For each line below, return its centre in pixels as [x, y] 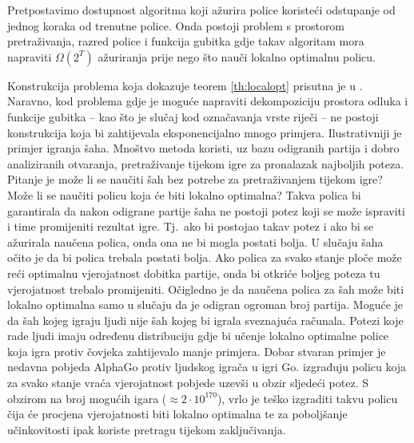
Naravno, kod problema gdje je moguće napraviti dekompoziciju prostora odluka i [208, 101]
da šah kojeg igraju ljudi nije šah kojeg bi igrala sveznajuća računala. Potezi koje [205, 320]
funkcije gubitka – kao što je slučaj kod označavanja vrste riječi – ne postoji [193, 116]
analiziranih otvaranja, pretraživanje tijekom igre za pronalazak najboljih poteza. [206, 163]
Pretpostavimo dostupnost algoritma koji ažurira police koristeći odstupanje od [201, 10]
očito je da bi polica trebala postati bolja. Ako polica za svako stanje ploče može [205, 257]
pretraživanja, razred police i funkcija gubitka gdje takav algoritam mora [186, 41]
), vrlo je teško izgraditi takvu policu [307, 398]
